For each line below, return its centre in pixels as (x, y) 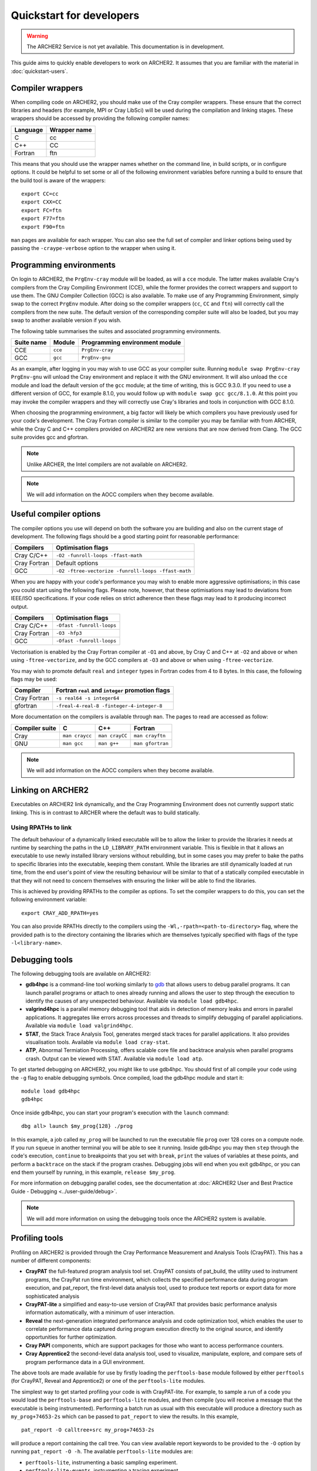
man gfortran (151, 743)
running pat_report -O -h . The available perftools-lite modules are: (102, 1452)
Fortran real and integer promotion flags (113, 690)
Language (29, 129)
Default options (77, 563)
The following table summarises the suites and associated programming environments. (116, 331)
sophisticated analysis (52, 1296)
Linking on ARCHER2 (50, 791)
